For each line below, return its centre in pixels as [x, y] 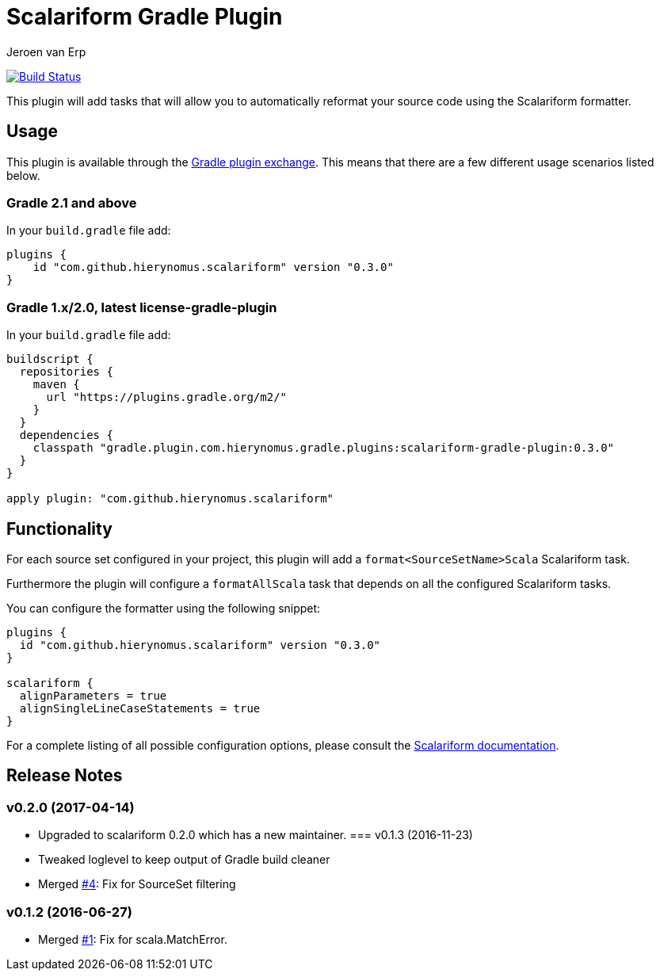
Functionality [59, 529]
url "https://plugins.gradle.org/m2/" [167, 397]
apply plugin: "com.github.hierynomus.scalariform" [170, 499]
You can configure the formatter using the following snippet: [164, 608]
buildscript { [50, 359]
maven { [56, 385]
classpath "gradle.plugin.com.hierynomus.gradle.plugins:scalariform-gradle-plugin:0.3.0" [324, 448]
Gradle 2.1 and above [72, 202]
